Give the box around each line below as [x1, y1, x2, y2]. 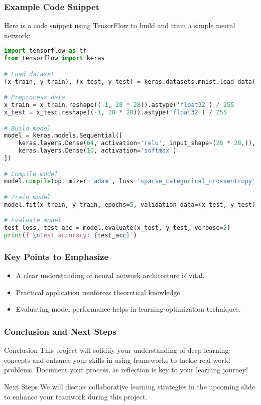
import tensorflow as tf [4, 47, 87, 55]
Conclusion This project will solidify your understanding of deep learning [4, 345, 229, 355]
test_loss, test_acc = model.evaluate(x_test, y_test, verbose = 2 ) [4, 224, 231, 232]
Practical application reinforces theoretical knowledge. [16, 287, 182, 297]
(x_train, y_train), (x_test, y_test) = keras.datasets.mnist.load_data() [4, 78, 259, 85]
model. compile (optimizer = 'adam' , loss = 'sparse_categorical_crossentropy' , [4, 178, 259, 185]
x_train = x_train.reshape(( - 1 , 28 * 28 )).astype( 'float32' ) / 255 [4, 101, 234, 109]
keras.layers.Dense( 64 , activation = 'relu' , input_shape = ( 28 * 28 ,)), [18, 140, 256, 147]
